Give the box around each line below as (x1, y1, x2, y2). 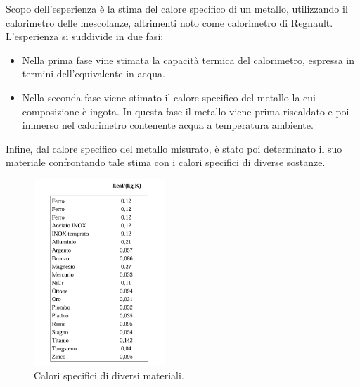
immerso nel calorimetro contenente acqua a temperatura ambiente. (22, 118, 314, 132)
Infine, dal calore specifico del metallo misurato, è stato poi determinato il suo (6, 141, 342, 156)
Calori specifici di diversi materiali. (34, 368, 184, 383)
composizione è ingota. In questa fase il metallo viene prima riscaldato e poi (22, 103, 349, 118)
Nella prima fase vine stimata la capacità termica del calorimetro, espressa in (22, 52, 355, 67)
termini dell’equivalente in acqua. (22, 66, 165, 81)
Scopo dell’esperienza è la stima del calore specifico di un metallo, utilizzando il (6, 1, 348, 15)
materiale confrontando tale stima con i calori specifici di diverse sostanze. (6, 155, 326, 170)
